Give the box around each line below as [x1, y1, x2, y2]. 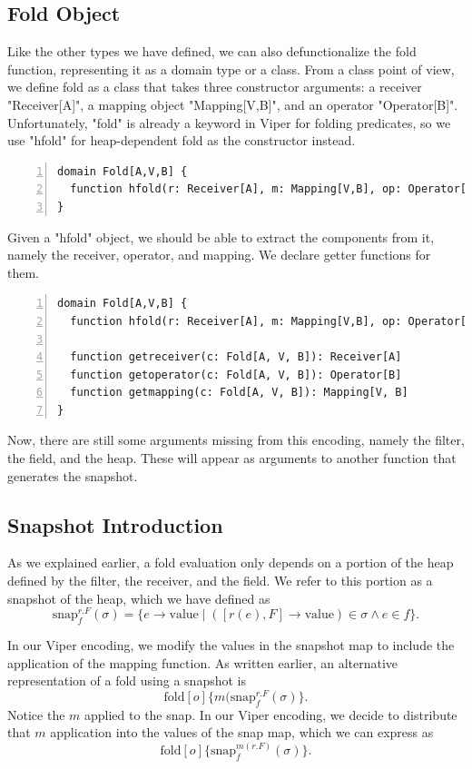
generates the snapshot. [7, 466, 138, 485]
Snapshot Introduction [7, 510, 223, 538]
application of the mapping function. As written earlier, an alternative [7, 653, 398, 672]
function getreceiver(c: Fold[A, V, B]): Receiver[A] [70, 350, 402, 364]
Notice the [7, 705, 65, 724]
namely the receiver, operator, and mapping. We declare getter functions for [7, 245, 431, 264]
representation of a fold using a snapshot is [7, 671, 246, 690]
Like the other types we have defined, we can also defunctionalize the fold [7, 42, 417, 61]
